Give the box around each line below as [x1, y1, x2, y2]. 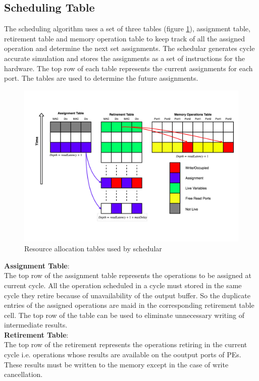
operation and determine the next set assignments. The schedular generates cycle [4, 43, 255, 53]
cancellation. [4, 369, 43, 379]
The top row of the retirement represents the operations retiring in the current [4, 339, 247, 350]
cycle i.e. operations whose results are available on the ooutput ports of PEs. [4, 349, 241, 360]
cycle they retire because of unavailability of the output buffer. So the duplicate [4, 290, 250, 300]
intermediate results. [4, 319, 68, 330]
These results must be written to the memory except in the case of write [4, 359, 229, 369]
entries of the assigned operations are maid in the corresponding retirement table [4, 300, 254, 310]
